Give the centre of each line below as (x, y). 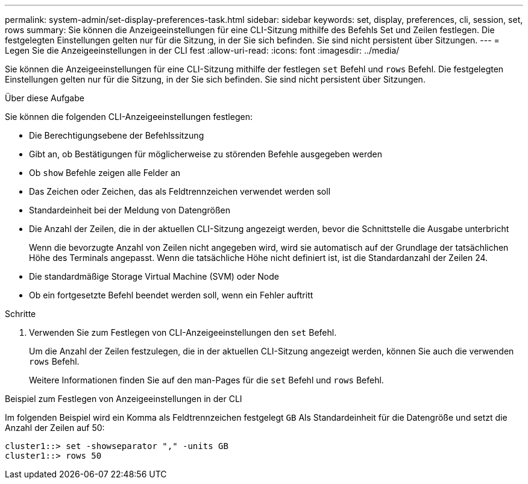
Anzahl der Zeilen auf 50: (55, 428)
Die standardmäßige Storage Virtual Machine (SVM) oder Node (154, 276)
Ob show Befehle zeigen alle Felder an (105, 173)
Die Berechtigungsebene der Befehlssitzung (117, 135)
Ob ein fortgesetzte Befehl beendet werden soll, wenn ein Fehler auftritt (171, 295)
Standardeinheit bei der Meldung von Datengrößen (130, 210)
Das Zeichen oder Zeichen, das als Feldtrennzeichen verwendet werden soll (180, 191)
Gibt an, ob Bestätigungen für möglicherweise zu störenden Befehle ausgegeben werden (206, 154)
